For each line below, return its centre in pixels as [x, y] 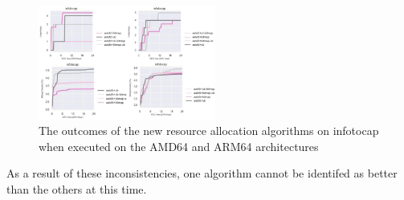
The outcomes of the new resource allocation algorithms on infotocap [209, 131]
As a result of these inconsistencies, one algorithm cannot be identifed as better [202, 173]
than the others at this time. [77, 188]
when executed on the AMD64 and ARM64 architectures [179, 146]
